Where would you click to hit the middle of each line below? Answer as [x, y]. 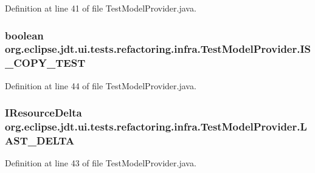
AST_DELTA [40, 141]
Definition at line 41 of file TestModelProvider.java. [101, 8]
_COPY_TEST [45, 63]
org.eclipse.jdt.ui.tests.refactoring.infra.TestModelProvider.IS [158, 49]
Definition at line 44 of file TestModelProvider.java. [101, 85]
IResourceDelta [43, 113]
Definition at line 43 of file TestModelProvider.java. [101, 163]
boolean [24, 35]
